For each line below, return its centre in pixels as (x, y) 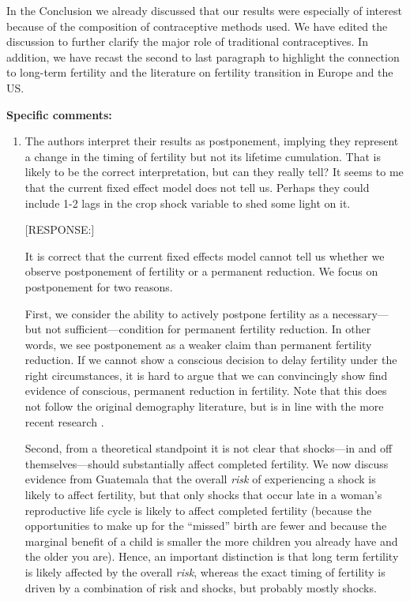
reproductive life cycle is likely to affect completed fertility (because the (198, 510)
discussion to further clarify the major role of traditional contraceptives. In (187, 41)
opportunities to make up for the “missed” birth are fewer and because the (206, 526)
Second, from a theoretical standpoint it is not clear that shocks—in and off (209, 448)
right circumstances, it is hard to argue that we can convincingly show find (206, 375)
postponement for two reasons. (99, 286)
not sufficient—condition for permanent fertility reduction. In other (208, 329)
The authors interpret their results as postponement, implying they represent (212, 141)
